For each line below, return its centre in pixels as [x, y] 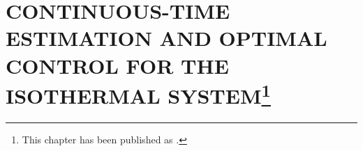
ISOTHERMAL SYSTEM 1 [138, 94]
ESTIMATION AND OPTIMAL [166, 38]
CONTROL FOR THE [117, 65]
